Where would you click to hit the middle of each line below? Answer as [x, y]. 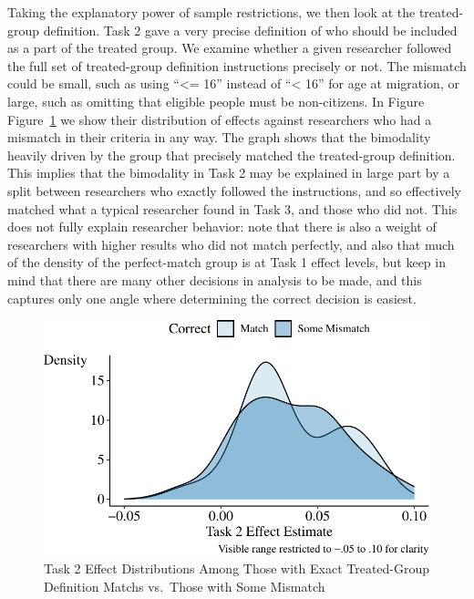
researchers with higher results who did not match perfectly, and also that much [231, 244]
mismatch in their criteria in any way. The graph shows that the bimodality [219, 137]
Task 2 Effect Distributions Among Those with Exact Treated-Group [237, 568]
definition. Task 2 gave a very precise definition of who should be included [250, 30]
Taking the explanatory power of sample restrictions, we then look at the [211, 12]
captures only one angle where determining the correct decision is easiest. [212, 298]
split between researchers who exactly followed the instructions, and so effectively [234, 190]
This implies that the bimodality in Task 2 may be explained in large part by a [229, 173]
